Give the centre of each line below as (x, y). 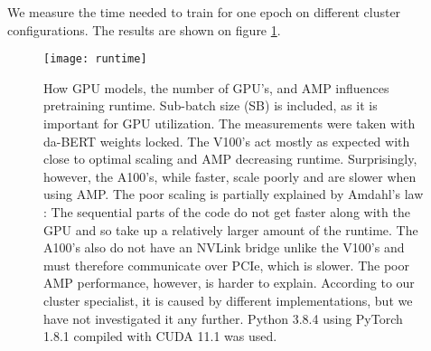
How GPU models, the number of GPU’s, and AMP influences (216, 87)
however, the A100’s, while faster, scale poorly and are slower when (230, 176)
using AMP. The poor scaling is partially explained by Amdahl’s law (234, 194)
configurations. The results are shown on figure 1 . (144, 29)
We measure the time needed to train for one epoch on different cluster (204, 12)
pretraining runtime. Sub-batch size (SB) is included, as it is (211, 105)
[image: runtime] (95, 59)
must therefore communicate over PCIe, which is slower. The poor (227, 265)
